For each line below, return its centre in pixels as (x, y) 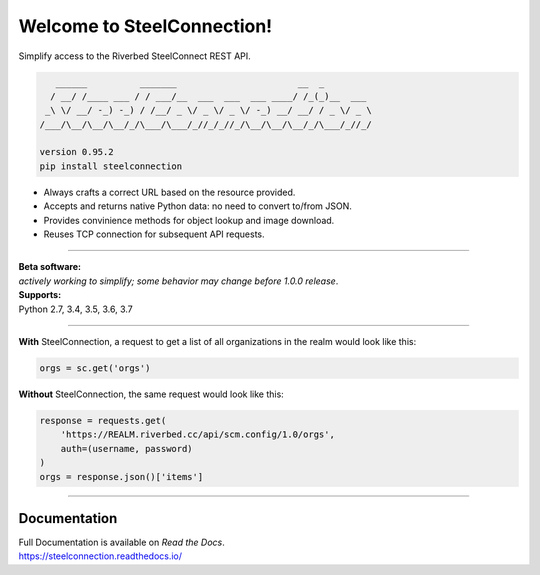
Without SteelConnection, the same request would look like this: (151, 394)
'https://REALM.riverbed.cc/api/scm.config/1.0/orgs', (197, 434)
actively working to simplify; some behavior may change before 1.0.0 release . (178, 281)
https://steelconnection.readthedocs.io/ (100, 556)
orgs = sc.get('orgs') (95, 368)
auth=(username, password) (127, 448)
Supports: (40, 295)
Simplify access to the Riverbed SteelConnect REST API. (135, 56)
